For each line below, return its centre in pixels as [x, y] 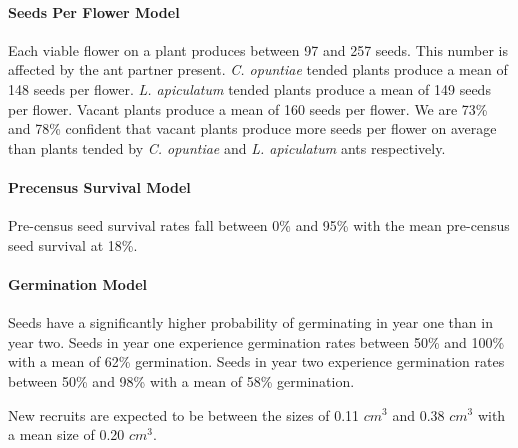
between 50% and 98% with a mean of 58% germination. [181, 380]
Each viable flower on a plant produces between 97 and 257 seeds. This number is [258, 49]
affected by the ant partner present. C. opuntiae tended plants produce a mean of [258, 69]
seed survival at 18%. [73, 244]
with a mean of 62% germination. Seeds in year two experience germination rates [256, 361]
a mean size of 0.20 [66, 434]
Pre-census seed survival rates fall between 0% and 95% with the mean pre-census [259, 225]
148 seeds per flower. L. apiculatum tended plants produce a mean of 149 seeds [249, 88]
